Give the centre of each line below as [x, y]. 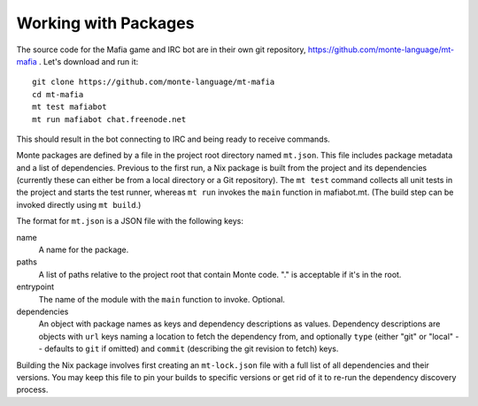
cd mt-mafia [58, 94]
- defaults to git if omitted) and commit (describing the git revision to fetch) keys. [189, 349]
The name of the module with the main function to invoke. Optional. [162, 299]
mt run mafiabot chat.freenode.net [109, 119]
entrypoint [35, 287]
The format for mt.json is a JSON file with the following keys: [130, 221]
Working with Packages [105, 23]
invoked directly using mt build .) [79, 204]
